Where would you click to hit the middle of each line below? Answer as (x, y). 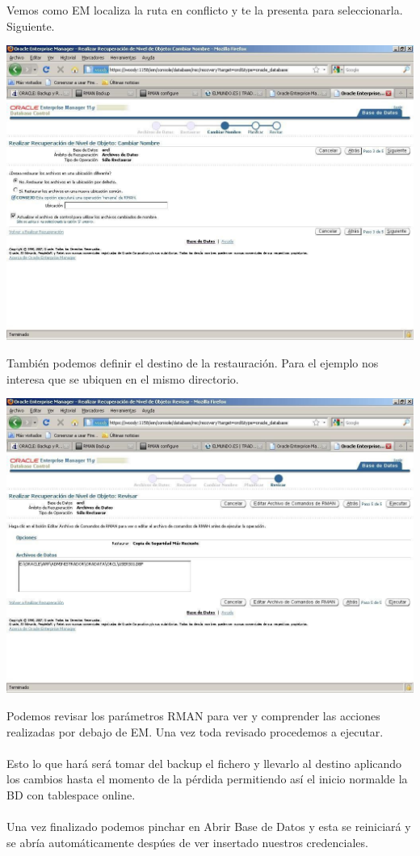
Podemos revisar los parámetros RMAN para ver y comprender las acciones (193, 715)
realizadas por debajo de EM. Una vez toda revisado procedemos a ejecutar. (195, 731)
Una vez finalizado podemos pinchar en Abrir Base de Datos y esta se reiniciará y (209, 827)
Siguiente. (31, 25)
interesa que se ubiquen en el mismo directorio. (123, 378)
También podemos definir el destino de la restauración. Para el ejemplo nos (193, 362)
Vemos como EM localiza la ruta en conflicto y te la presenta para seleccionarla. (205, 10)
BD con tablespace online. (71, 794)
